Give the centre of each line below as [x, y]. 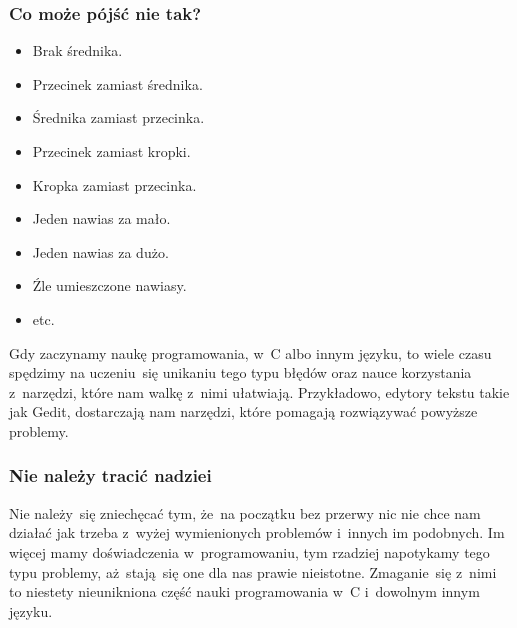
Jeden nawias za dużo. [100, 251]
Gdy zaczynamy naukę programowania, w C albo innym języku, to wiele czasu [250, 352]
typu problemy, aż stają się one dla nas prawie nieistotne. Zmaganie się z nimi [253, 571]
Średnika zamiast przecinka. [118, 117]
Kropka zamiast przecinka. [114, 184]
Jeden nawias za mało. [101, 218]
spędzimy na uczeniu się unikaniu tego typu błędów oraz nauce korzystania [240, 372]
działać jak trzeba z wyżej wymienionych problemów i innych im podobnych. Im [257, 532]
